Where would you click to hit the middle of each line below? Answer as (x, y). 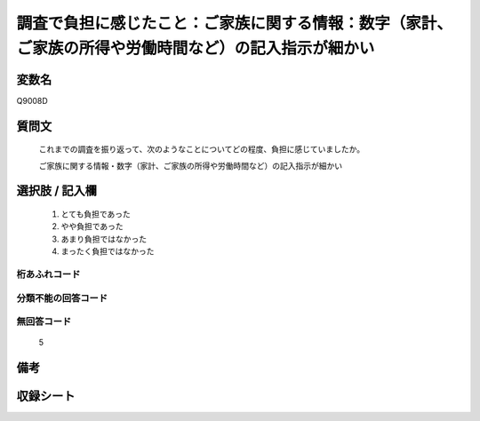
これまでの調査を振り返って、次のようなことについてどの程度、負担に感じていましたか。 (201, 149)
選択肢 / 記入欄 (57, 191)
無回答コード (44, 322)
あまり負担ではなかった (104, 239)
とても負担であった (96, 214)
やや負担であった (92, 226)
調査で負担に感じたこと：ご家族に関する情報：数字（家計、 (235, 23)
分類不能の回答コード (62, 298)
